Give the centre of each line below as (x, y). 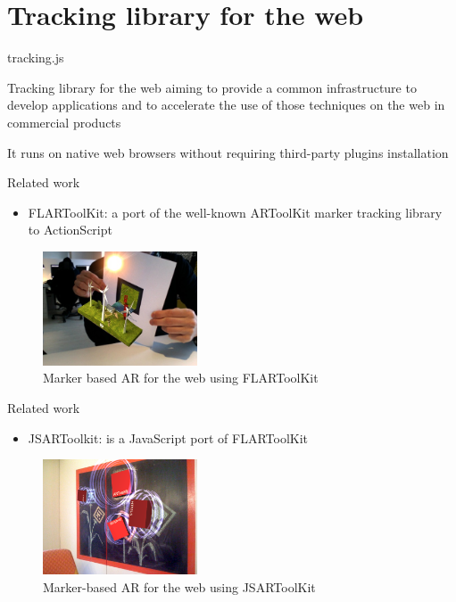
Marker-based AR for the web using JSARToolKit (179, 586)
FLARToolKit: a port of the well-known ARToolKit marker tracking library (235, 212)
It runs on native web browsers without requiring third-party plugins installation (228, 152)
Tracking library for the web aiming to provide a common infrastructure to (212, 87)
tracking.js (36, 58)
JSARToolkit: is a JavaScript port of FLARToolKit (168, 437)
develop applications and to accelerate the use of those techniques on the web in (226, 105)
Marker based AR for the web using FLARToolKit (181, 378)
